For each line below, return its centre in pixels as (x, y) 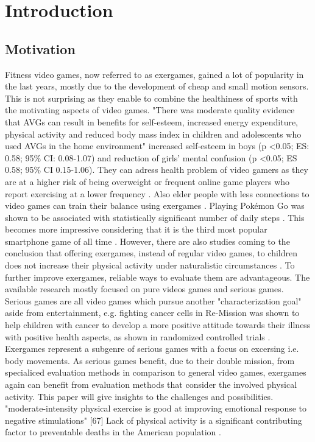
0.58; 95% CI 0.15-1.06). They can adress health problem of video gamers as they (157, 170)
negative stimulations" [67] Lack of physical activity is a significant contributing (154, 420)
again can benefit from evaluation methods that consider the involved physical (151, 384)
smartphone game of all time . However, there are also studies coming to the (147, 241)
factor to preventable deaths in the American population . (113, 432)
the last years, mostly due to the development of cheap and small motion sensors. (157, 86)
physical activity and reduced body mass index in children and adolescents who (153, 134)
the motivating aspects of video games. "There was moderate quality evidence (150, 110)
